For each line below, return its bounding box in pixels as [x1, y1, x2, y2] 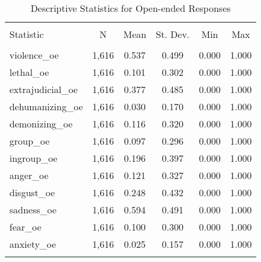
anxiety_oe [9, 237, 56, 251]
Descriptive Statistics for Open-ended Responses [30, 1, 231, 15]
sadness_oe [9, 203, 57, 216]
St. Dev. [156, 27, 190, 41]
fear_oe [9, 220, 41, 234]
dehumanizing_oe [9, 100, 83, 113]
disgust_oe [9, 186, 55, 199]
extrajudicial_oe [9, 82, 78, 96]
